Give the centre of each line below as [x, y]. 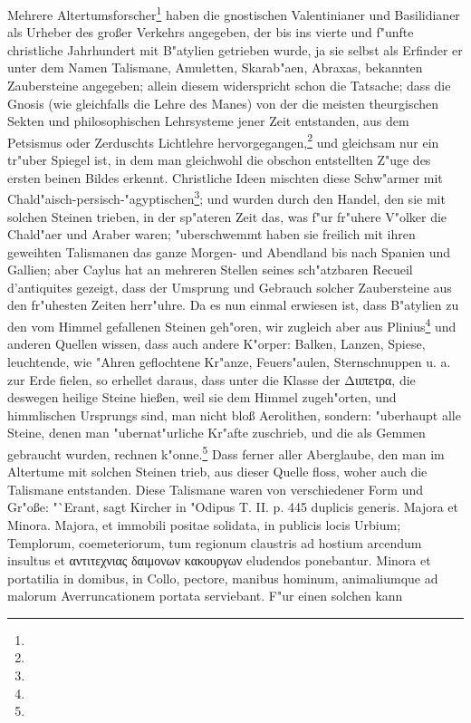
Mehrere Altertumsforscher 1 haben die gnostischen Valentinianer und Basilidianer [234, 13]
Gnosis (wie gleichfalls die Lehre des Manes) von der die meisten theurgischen [223, 103]
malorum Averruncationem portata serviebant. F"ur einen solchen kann [205, 596]
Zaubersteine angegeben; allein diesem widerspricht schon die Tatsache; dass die [229, 86]
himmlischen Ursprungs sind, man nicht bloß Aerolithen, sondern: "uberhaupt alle [234, 415]
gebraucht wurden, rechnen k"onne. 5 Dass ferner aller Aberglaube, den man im [226, 452]
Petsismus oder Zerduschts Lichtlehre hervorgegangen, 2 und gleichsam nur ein [223, 140]
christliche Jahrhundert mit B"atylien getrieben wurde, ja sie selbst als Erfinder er [235, 49]
